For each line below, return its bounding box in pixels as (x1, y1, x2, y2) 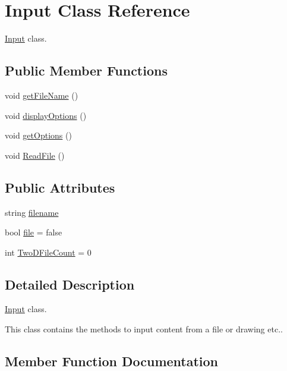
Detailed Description (5, 275, 135, 293)
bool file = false (5, 226, 62, 238)
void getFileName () (5, 89, 78, 101)
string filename (5, 206, 59, 218)
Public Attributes (5, 178, 115, 196)
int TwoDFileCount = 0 (5, 246, 92, 258)
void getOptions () (5, 129, 72, 142)
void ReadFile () (5, 149, 65, 161)
